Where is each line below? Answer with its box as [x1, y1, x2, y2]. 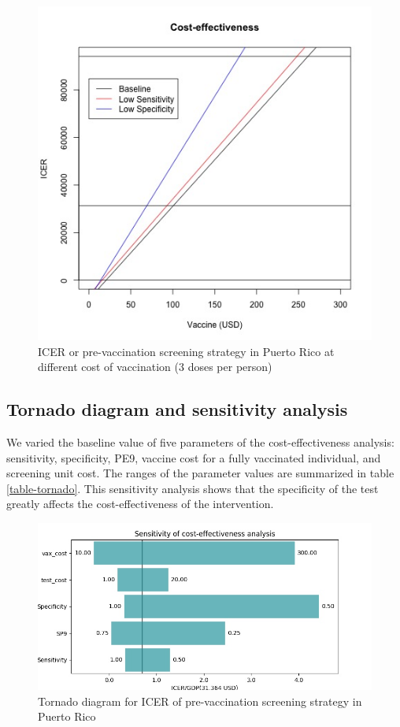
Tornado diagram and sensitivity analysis [6, 397, 348, 421]
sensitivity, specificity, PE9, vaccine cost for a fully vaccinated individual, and [6, 449, 381, 466]
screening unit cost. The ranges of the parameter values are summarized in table [6, 465, 394, 481]
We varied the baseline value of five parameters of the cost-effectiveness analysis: [6, 433, 394, 450]
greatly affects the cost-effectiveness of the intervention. [6, 495, 274, 512]
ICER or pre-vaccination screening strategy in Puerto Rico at [38, 343, 335, 359]
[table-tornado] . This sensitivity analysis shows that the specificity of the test [6, 480, 379, 496]
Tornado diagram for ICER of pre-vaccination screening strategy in [38, 692, 362, 709]
